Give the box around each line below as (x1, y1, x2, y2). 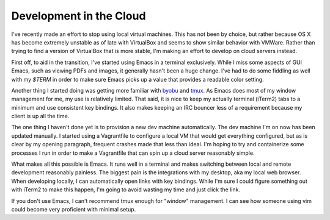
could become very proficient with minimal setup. (11, 205, 136, 213)
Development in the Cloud (11, 9, 146, 23)
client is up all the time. (11, 113, 70, 120)
